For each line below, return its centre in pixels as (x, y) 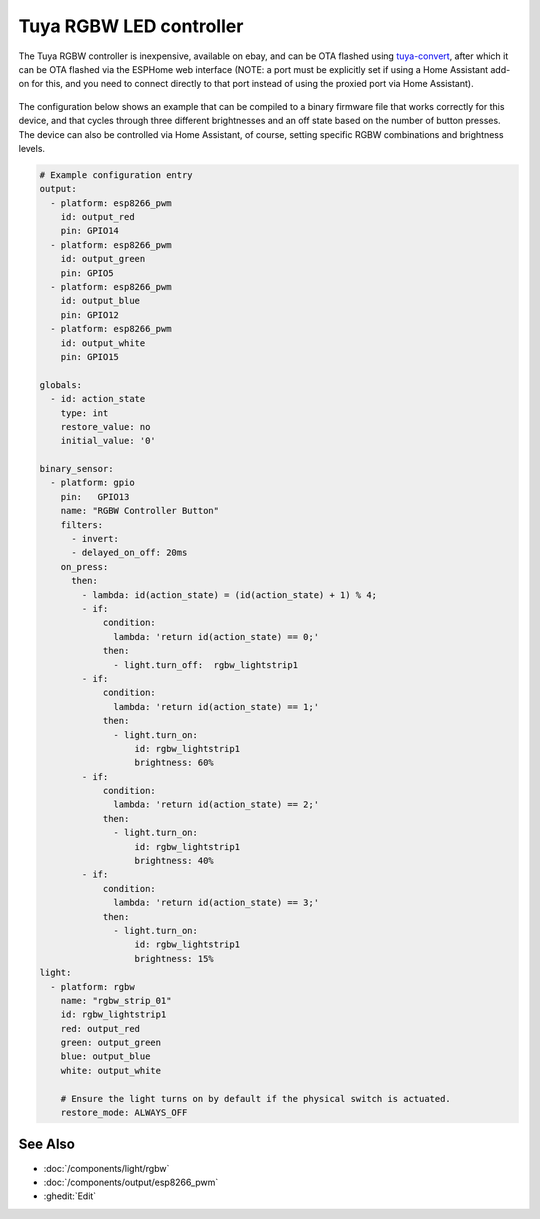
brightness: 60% (174, 763)
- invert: (95, 539)
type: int (84, 413)
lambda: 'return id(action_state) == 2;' (216, 804)
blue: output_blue (105, 1056)
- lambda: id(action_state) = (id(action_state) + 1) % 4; (229, 594)
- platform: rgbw (92, 986)
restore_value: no (105, 426)
